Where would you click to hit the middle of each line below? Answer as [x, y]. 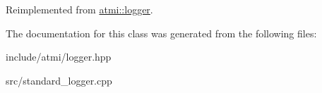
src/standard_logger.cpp [59, 80]
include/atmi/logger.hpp [59, 57]
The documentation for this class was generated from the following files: [161, 33]
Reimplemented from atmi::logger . [79, 9]
